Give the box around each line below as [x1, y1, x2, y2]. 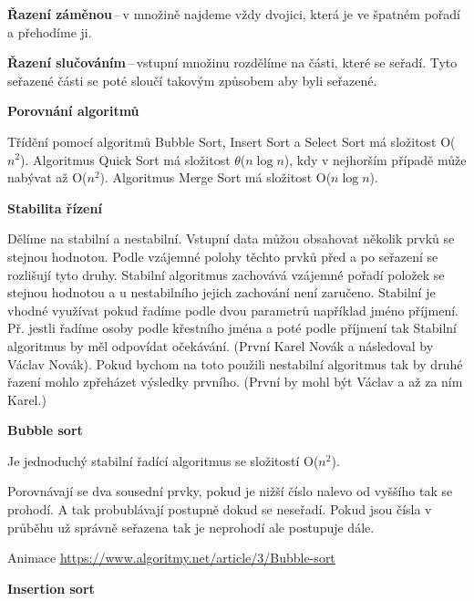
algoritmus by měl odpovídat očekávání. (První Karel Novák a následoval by [7, 336, 434, 355]
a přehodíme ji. [7, 22, 92, 41]
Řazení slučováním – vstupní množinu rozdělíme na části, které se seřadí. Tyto [7, 53, 458, 72]
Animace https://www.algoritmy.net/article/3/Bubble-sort [7, 548, 335, 567]
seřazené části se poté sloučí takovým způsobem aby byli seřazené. [7, 70, 377, 89]
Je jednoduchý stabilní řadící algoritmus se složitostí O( [7, 451, 319, 470]
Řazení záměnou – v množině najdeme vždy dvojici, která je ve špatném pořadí [7, 5, 460, 23]
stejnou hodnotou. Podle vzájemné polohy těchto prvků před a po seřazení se [7, 246, 438, 265]
